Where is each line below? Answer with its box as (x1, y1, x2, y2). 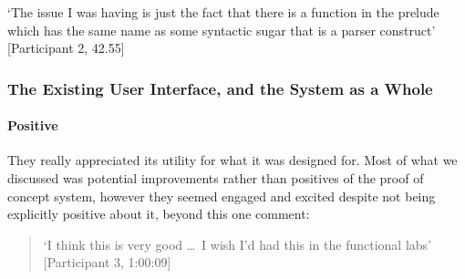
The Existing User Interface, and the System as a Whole (7, 77, 433, 99)
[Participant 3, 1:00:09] (43, 253, 171, 272)
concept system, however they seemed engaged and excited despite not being (7, 186, 436, 205)
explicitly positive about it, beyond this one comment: (7, 204, 310, 223)
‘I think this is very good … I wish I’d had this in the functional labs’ (43, 234, 431, 253)
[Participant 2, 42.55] (7, 38, 125, 57)
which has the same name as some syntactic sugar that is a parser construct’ (7, 20, 436, 39)
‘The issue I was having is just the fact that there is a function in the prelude (7, 3, 439, 21)
